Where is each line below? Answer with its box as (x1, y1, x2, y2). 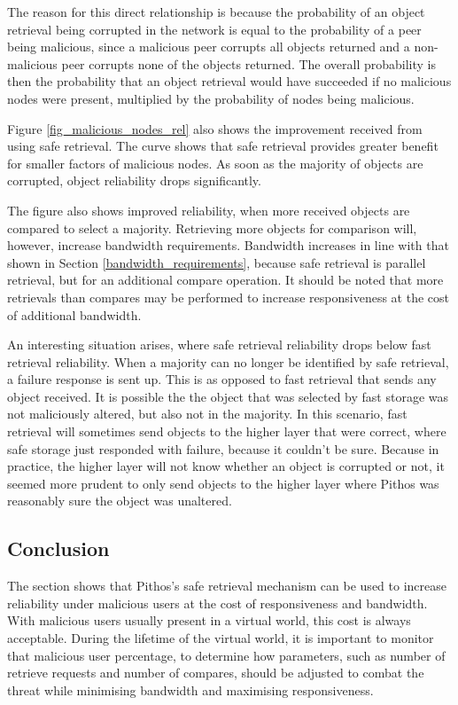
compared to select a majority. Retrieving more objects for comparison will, (7, 218, 417, 237)
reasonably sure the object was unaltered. (7, 491, 232, 510)
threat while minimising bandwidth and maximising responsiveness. (7, 680, 374, 699)
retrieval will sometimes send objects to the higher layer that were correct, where (7, 422, 446, 441)
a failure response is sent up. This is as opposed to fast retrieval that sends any (7, 370, 437, 388)
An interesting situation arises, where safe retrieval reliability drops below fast (7, 335, 431, 354)
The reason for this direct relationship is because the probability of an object (7, 3, 425, 20)
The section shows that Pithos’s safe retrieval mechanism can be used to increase (7, 576, 446, 595)
